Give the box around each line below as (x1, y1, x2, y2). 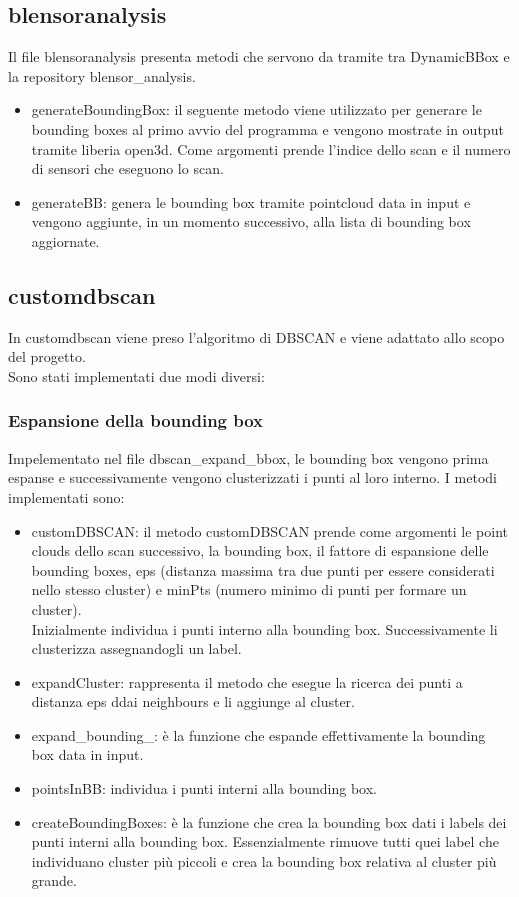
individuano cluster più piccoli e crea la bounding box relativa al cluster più (31, 850, 497, 871)
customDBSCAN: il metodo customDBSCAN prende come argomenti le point (31, 520, 508, 541)
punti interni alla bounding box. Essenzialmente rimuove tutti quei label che (31, 831, 499, 852)
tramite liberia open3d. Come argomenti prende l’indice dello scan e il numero (31, 138, 511, 159)
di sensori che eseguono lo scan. (31, 158, 224, 179)
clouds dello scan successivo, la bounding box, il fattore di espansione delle (31, 540, 489, 561)
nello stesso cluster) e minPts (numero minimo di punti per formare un (31, 579, 467, 600)
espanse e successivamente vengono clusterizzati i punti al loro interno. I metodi (8, 467, 497, 488)
